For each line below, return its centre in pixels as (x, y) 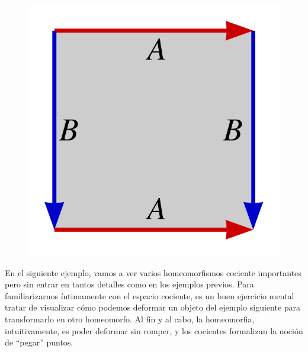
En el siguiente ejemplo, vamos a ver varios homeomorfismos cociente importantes (153, 272)
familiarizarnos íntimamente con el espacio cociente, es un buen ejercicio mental (150, 295)
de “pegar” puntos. (39, 342)
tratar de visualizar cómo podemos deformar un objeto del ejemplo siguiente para (153, 307)
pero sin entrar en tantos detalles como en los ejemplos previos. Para (129, 284)
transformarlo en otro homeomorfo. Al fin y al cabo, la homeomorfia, (130, 319)
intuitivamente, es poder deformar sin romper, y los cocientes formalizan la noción (154, 330)
